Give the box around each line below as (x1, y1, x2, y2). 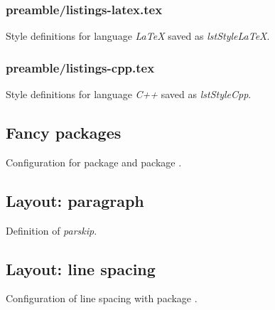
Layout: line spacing (6, 257, 156, 279)
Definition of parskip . (6, 223, 97, 237)
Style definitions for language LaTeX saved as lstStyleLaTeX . (6, 28, 270, 43)
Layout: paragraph (6, 189, 144, 211)
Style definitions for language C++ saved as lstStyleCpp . (6, 87, 252, 102)
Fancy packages (6, 122, 122, 144)
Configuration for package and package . (6, 154, 182, 169)
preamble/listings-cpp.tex (6, 58, 155, 76)
